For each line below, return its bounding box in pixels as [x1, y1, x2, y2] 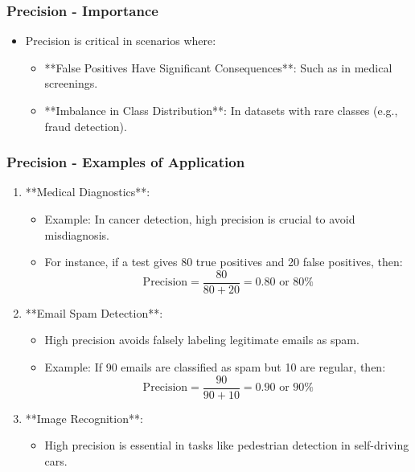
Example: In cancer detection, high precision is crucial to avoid [44, 211, 355, 227]
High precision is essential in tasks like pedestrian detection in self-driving [44, 437, 409, 454]
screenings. [44, 75, 98, 92]
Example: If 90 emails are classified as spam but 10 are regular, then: [44, 359, 386, 376]
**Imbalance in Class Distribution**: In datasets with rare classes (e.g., [44, 102, 398, 118]
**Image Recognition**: [25, 409, 143, 426]
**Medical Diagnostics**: [25, 183, 150, 200]
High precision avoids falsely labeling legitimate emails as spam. [44, 331, 360, 348]
